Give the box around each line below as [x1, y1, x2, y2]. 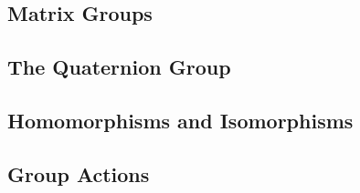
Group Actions [7, 159, 150, 188]
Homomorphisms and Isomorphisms [7, 106, 354, 134]
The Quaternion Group [7, 53, 231, 81]
